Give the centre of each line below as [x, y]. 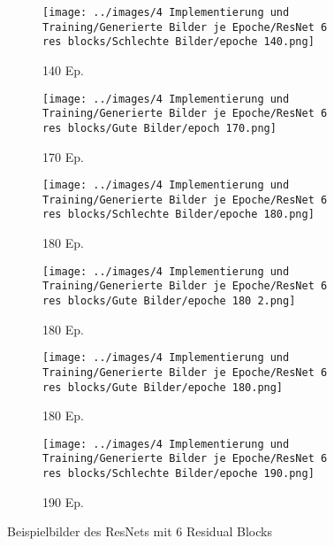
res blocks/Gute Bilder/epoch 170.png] [159, 128]
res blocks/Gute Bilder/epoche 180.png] [163, 387]
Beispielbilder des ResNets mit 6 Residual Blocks [140, 531]
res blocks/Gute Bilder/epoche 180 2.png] [169, 301]
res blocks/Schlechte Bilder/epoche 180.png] [178, 215]
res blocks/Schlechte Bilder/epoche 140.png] [178, 42]
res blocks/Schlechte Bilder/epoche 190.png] [178, 474]
